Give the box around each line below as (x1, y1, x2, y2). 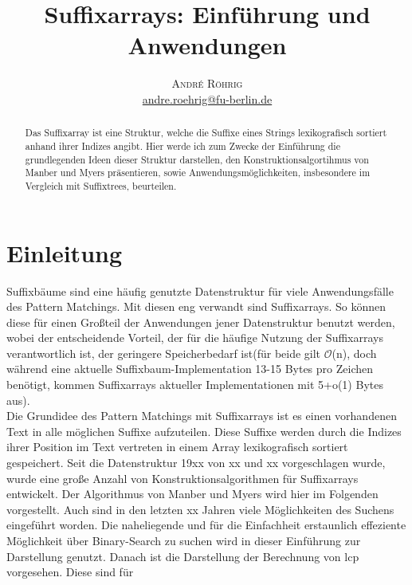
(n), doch (332, 344, 377, 361)
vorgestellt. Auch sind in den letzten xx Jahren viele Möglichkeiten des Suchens (6, 501, 394, 517)
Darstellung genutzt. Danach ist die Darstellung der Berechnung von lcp (6, 548, 359, 564)
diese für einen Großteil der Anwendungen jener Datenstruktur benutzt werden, (6, 313, 395, 330)
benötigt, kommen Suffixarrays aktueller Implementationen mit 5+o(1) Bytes (6, 376, 383, 393)
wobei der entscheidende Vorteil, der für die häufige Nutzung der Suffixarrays (6, 329, 383, 346)
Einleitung (6, 236, 123, 269)
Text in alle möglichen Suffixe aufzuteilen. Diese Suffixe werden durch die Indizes (6, 422, 402, 439)
